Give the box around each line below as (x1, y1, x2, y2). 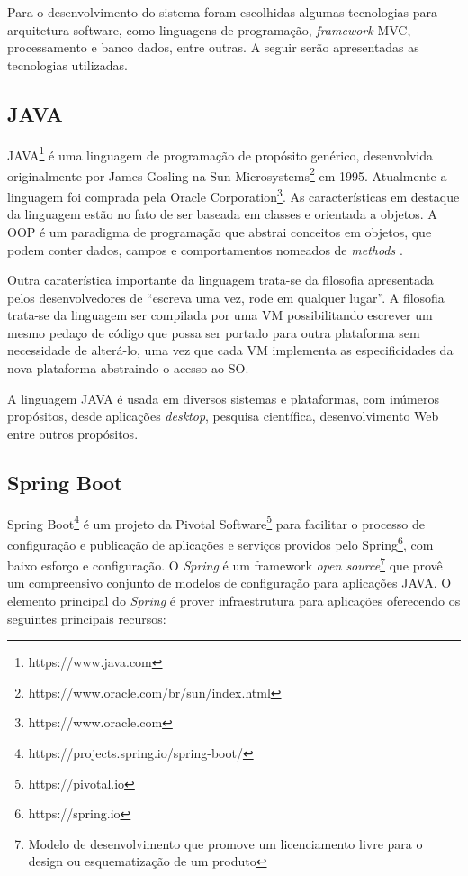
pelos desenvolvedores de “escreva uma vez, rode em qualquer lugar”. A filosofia (7, 287, 445, 306)
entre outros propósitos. (7, 424, 139, 443)
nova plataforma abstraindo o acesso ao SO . (7, 359, 249, 378)
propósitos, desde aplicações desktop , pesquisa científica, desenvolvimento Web (7, 406, 439, 425)
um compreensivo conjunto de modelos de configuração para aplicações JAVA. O (7, 573, 452, 592)
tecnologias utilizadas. (7, 55, 128, 74)
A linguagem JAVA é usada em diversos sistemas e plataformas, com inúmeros (7, 388, 439, 407)
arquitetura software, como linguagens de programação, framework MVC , (7, 20, 411, 39)
